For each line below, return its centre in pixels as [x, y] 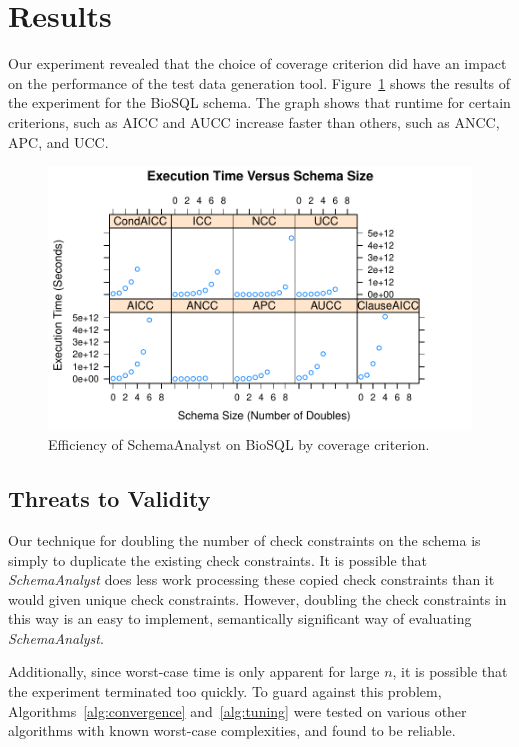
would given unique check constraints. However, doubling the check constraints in [257, 598]
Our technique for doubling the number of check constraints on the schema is [244, 539]
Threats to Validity [109, 498]
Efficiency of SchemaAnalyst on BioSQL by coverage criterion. [239, 444]
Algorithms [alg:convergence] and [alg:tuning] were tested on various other [237, 710]
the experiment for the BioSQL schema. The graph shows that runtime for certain [259, 102]
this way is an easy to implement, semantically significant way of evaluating [240, 618]
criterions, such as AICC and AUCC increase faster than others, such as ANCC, [254, 121]
